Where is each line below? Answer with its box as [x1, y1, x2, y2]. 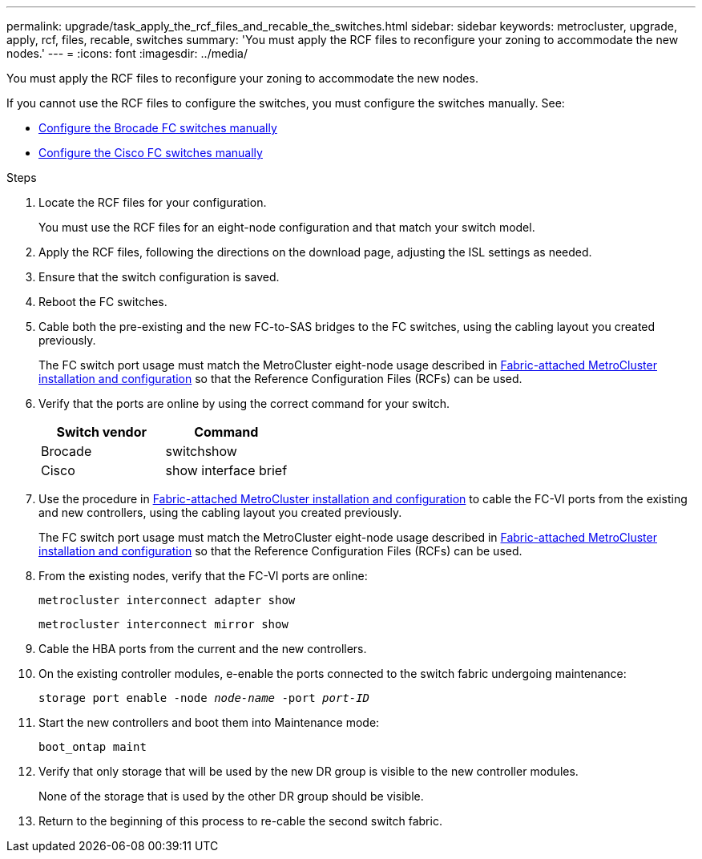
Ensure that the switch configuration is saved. [38, 270, 280, 284]
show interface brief [165, 462, 288, 478]
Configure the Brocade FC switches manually [38, 121, 277, 135]
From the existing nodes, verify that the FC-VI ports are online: [38, 569, 368, 583]
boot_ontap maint [38, 740, 147, 753]
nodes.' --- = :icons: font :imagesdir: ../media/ [6, 46, 248, 60]
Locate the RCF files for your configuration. [38, 196, 267, 209]
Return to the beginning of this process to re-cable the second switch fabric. [38, 814, 442, 828]
